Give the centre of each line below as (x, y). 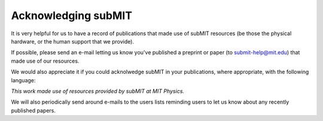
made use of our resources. (45, 61)
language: (23, 80)
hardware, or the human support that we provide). (73, 41)
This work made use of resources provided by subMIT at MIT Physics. (98, 91)
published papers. (33, 110)
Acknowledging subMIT (72, 15)
